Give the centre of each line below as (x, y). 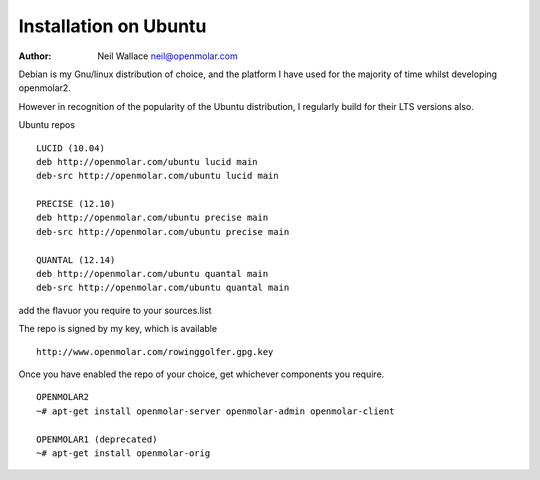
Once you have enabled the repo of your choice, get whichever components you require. (201, 374)
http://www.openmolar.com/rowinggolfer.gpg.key (155, 351)
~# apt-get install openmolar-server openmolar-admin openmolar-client (215, 411)
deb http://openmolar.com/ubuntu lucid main (147, 161)
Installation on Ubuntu (112, 26)
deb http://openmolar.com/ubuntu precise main (152, 218)
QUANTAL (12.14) (76, 259)
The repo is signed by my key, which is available (118, 329)
